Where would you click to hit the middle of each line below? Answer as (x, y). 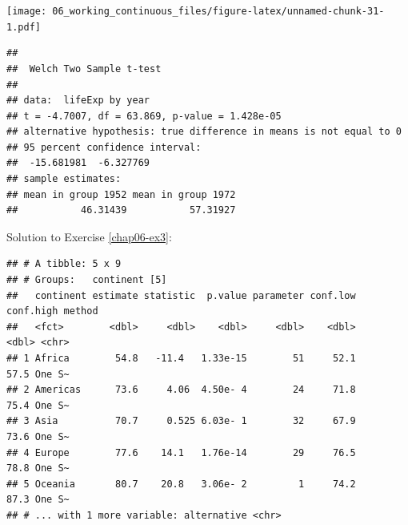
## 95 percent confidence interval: (104, 147)
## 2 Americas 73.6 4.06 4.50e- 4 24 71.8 (181, 390)
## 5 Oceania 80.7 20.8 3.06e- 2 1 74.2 (181, 484)
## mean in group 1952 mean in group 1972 (121, 194)
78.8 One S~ (38, 468)
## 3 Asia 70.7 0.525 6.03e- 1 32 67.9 (181, 421)
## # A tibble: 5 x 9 (64, 264)
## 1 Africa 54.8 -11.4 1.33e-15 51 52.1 (181, 358)
